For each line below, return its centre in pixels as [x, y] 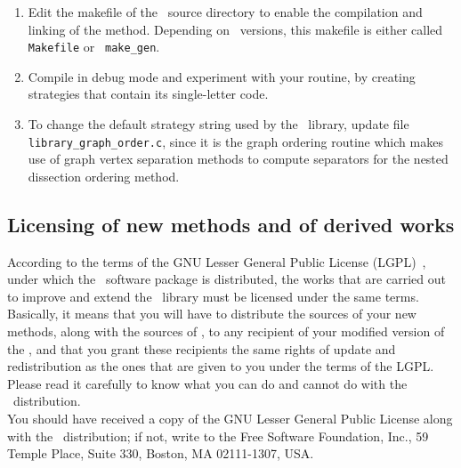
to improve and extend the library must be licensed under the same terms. [213, 296]
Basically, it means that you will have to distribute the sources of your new [212, 314]
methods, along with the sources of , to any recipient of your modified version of [226, 331]
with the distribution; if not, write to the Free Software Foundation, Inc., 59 [218, 436]
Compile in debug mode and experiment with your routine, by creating [222, 76]
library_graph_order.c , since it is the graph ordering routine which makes [235, 141]
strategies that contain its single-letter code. [148, 94]
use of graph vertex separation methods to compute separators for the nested [238, 159]
